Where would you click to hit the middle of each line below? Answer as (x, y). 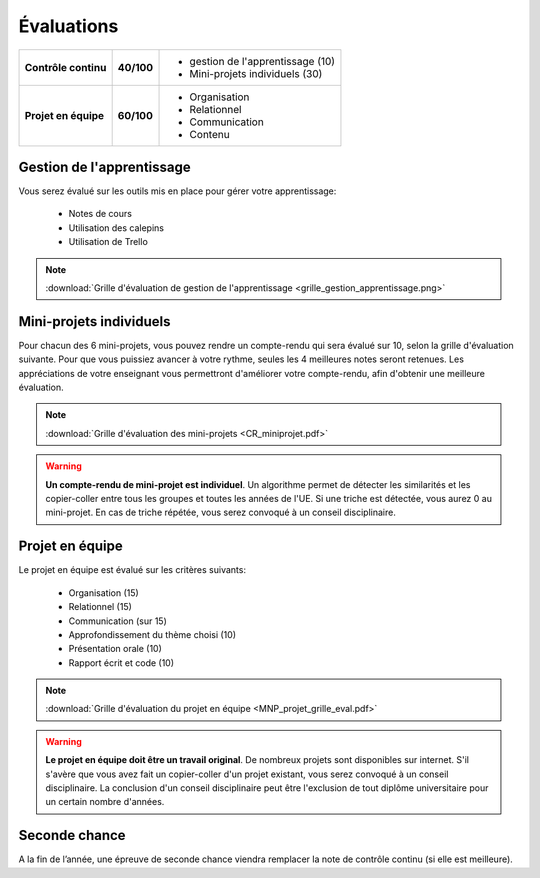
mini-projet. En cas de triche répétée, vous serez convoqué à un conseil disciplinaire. (221, 512)
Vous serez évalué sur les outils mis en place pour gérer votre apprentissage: (177, 191)
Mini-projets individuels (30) (256, 73)
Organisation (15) (103, 592)
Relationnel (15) (100, 607)
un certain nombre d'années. (105, 802)
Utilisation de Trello (108, 242)
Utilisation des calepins (116, 227)
